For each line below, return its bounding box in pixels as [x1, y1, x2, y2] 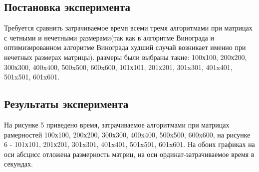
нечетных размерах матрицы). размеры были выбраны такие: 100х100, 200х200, [4, 51, 247, 62]
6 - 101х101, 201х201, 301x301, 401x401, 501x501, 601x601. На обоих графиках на [4, 139, 255, 149]
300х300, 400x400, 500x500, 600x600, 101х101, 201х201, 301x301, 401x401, [4, 61, 233, 72]
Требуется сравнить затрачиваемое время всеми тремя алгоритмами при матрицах [4, 22, 253, 33]
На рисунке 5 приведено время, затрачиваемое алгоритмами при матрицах [4, 119, 230, 129]
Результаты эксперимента [4, 96, 129, 111]
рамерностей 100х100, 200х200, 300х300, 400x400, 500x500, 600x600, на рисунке [4, 129, 251, 139]
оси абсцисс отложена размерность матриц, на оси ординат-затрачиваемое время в [4, 148, 255, 159]
